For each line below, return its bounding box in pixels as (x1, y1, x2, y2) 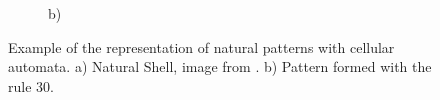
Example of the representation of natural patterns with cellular (8, 36, 395, 57)
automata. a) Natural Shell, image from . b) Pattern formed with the (8, 56, 432, 77)
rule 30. (8, 75, 54, 96)
